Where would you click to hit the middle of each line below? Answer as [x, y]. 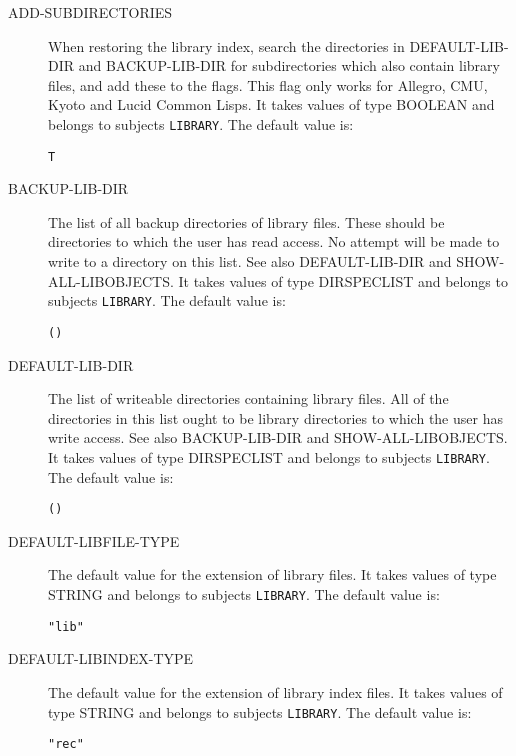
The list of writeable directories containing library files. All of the [248, 398]
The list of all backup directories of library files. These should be [246, 221]
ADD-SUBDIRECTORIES [90, 12]
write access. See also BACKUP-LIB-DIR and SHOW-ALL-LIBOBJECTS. [278, 437]
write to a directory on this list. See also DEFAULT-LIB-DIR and [250, 261]
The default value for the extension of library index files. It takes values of [275, 691]
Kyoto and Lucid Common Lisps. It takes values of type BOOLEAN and [271, 104]
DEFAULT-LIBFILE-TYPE [94, 540]
